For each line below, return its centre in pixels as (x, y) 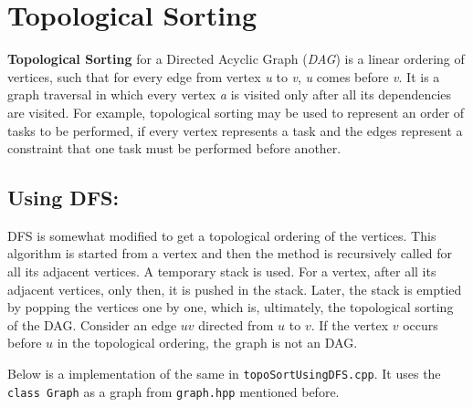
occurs (420, 324)
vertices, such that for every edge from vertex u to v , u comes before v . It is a (224, 76)
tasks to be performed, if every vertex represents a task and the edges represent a (235, 130)
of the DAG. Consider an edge (92, 324)
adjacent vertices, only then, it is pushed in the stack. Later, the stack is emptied (235, 289)
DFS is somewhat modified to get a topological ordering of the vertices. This (222, 235)
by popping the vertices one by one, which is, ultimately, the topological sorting (231, 307)
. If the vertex (350, 324)
